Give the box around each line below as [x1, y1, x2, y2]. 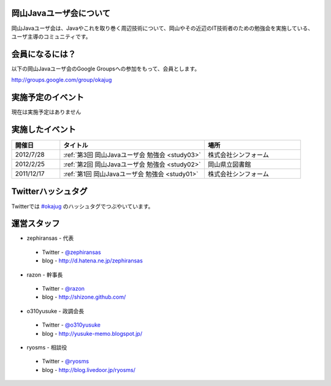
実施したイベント [11, 124, 76, 135]
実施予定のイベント [11, 92, 84, 103]
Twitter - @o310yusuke [42, 321, 101, 328]
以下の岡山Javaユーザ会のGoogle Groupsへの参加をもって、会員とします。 [11, 65, 200, 72]
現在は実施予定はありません [11, 108, 82, 116]
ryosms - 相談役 [26, 343, 67, 351]
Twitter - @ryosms [42, 358, 89, 365]
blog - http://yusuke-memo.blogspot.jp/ [42, 330, 143, 337]
